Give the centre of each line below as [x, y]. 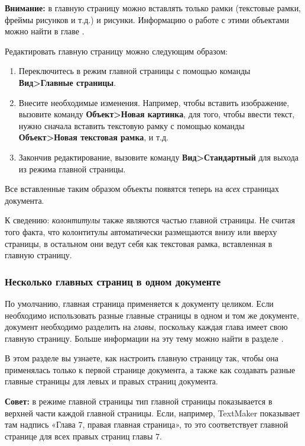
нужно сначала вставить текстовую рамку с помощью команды [132, 125]
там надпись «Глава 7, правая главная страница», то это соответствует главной [147, 424]
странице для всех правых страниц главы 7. [83, 436]
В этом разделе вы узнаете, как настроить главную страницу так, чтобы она [142, 358]
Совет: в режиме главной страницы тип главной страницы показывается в [139, 401]
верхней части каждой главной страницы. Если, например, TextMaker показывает [152, 413]
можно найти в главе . [45, 31]
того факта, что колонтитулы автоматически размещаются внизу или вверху [141, 231]
